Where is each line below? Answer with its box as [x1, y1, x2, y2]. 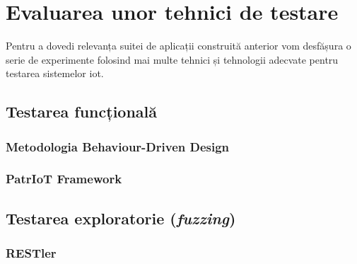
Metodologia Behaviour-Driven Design [6, 137, 230, 155]
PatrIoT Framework [6, 170, 122, 188]
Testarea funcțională [6, 101, 158, 122]
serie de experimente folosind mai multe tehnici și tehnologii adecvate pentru [6, 52, 339, 67]
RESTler [6, 244, 57, 262]
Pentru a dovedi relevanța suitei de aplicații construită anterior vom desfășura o [6, 38, 351, 53]
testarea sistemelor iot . [6, 66, 104, 81]
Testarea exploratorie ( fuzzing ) [6, 207, 236, 229]
